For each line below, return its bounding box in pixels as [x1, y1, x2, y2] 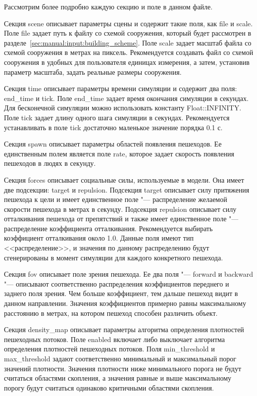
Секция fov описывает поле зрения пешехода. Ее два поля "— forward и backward [4, 269, 253, 279]
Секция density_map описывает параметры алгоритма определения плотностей [4, 324, 244, 335]
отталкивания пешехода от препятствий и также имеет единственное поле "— [4, 213, 239, 224]
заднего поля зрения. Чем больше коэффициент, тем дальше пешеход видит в [4, 288, 238, 298]
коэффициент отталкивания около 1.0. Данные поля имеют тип [4, 233, 194, 243]
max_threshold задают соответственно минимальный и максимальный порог [4, 353, 237, 363]
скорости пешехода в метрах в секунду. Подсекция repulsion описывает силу [4, 203, 237, 214]
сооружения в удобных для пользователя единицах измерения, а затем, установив [4, 56, 250, 67]
